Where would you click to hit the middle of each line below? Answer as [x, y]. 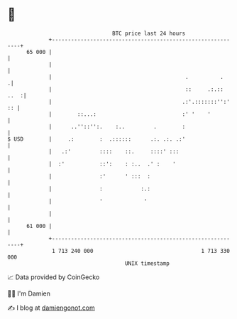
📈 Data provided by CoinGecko [54, 277]
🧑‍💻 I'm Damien [29, 293]
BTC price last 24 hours [149, 33]
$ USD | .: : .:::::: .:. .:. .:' [97, 139]
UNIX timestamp [147, 263]
